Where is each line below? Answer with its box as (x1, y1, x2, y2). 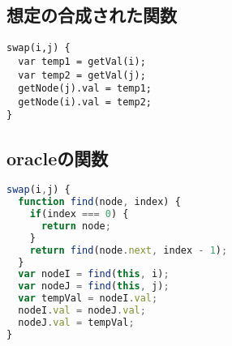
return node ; (41, 220, 111, 232)
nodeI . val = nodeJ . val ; (18, 305, 146, 317)
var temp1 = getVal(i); (18, 55, 146, 67)
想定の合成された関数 (6, 2, 177, 28)
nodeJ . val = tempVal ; (18, 316, 135, 328)
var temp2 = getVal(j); (18, 69, 146, 81)
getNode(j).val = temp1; (18, 83, 152, 95)
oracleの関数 (6, 145, 109, 170)
